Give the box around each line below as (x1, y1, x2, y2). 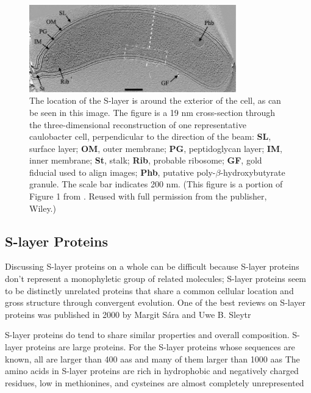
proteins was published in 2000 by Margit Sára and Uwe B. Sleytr (5, 308, 251, 320)
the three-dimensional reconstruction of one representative (29, 118, 246, 131)
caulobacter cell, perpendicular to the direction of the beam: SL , (29, 130, 271, 143)
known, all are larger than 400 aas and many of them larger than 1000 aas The (5, 352, 300, 365)
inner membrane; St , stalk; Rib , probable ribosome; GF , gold (29, 154, 262, 167)
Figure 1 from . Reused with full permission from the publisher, (29, 190, 267, 203)
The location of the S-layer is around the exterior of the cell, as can (29, 94, 281, 107)
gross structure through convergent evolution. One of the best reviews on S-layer (5, 296, 306, 309)
